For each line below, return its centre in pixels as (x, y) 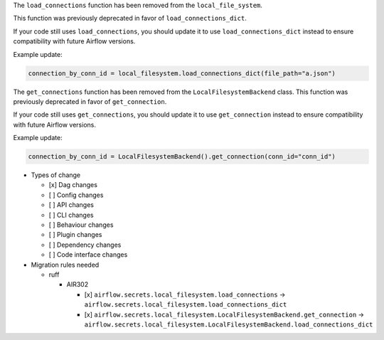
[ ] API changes (71, 205)
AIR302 (78, 285)
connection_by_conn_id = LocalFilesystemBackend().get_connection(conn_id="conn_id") (182, 157)
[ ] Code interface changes (88, 255)
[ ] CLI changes (71, 215)
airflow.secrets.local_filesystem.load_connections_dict (186, 305)
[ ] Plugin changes (75, 235)
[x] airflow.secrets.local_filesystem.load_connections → (185, 294)
